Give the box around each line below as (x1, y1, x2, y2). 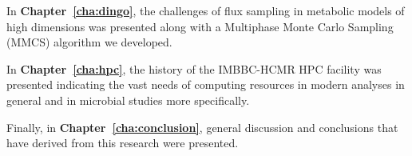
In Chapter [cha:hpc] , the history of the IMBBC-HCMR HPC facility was (6, 60, 382, 77)
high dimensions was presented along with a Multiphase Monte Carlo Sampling (6, 18, 394, 34)
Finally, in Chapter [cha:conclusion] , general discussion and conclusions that (6, 118, 398, 135)
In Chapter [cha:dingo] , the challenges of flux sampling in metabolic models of (6, 2, 405, 18)
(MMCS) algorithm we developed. (6, 34, 172, 50)
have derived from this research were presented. (6, 134, 239, 151)
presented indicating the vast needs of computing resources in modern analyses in (6, 76, 405, 93)
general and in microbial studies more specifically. (6, 91, 250, 108)
